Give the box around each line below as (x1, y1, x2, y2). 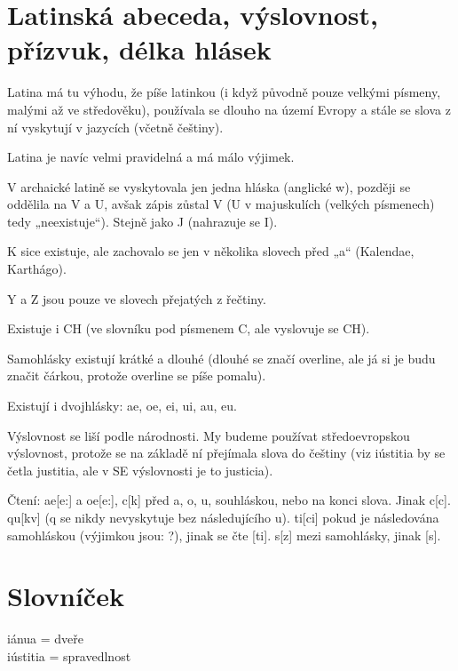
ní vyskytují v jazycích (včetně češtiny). (7, 117, 224, 136)
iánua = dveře (7, 629, 83, 648)
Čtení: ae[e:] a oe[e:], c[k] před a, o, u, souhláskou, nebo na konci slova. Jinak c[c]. (7, 491, 451, 509)
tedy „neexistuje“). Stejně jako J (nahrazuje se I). (7, 212, 278, 230)
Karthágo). (7, 260, 67, 278)
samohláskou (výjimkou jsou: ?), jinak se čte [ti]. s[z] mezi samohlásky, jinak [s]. (7, 525, 441, 544)
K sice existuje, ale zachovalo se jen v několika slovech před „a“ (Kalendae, (7, 242, 415, 260)
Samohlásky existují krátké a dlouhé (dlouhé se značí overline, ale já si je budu (7, 348, 436, 367)
